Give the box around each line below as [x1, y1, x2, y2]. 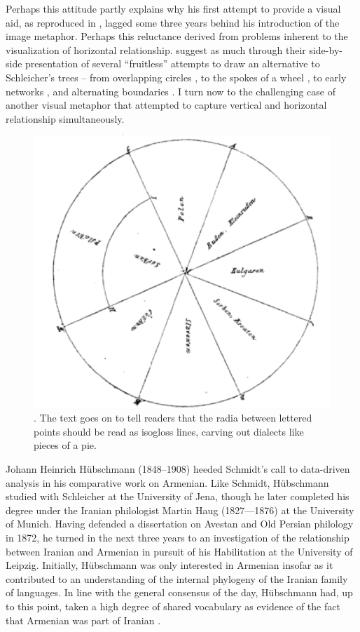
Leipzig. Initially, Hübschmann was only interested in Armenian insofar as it [6, 558, 333, 572]
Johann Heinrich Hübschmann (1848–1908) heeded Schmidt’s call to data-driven [6, 462, 350, 476]
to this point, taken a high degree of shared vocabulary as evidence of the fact [6, 598, 340, 613]
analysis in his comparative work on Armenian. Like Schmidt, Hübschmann [6, 475, 329, 490]
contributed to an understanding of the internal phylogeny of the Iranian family [6, 571, 348, 586]
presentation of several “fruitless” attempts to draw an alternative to [25, 56, 320, 71]
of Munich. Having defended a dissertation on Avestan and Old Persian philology [6, 516, 354, 531]
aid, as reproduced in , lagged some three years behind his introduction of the [6, 15, 340, 29]
